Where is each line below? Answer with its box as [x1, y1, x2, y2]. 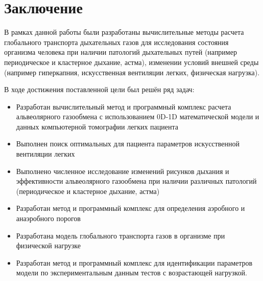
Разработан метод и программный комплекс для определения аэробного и [16, 203, 245, 213]
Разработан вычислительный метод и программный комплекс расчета [16, 101, 231, 112]
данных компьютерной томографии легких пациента [16, 121, 178, 132]
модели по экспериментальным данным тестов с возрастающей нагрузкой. [16, 267, 247, 278]
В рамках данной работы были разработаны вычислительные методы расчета [4, 27, 244, 37]
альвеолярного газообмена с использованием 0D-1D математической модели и [16, 111, 259, 122]
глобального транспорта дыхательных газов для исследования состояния [4, 36, 229, 47]
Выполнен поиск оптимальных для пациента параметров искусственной [16, 138, 240, 149]
